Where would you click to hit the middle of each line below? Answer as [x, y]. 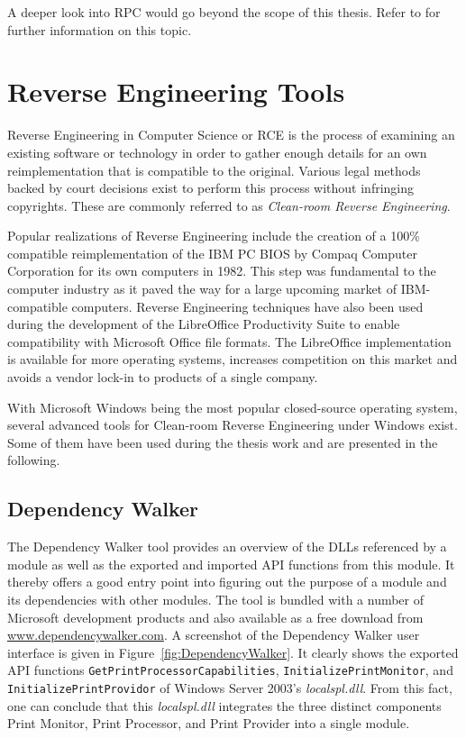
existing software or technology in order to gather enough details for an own [217, 152]
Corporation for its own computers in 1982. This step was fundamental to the [222, 271]
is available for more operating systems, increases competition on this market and [233, 359]
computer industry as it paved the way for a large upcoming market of [202, 289]
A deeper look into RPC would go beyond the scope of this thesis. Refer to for [224, 12]
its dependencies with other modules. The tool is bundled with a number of [216, 599]
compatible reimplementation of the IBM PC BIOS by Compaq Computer [212, 253]
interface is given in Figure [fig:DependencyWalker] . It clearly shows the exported [233, 652]
